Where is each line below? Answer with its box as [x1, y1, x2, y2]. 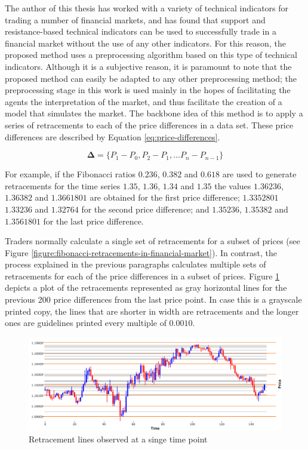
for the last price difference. [43, 214, 144, 227]
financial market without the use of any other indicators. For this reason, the [5, 36, 286, 49]
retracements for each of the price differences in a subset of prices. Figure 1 [5, 269, 280, 282]
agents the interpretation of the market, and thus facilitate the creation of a [5, 95, 282, 107]
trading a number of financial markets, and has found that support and [5, 13, 266, 26]
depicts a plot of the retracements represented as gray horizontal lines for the [5, 281, 287, 294]
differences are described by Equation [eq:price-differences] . [5, 130, 220, 143]
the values [214, 179, 251, 192]
